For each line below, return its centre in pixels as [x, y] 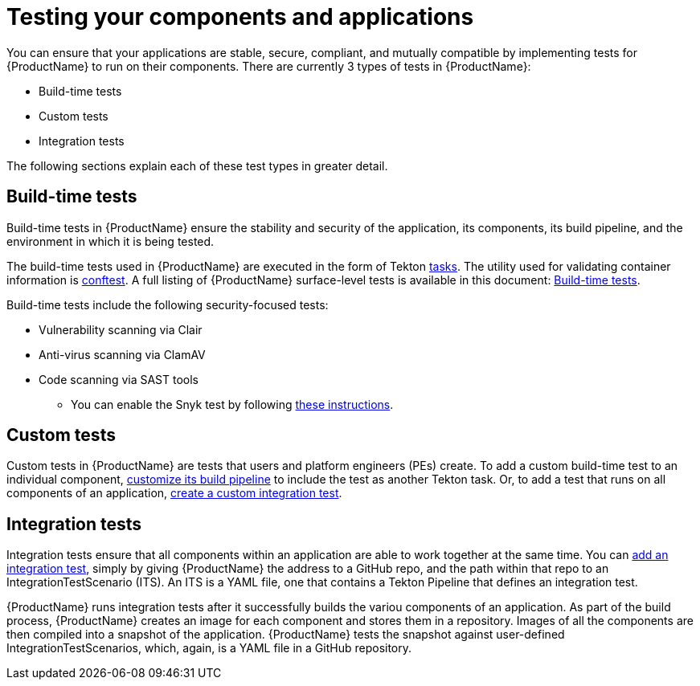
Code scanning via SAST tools [119, 379]
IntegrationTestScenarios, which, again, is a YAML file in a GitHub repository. [209, 648]
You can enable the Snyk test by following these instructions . [232, 404]
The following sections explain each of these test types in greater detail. [197, 165]
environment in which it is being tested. [111, 241]
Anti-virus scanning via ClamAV [122, 354]
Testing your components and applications [240, 17]
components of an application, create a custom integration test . [174, 493]
